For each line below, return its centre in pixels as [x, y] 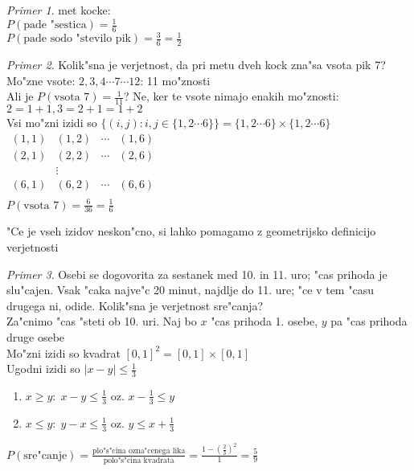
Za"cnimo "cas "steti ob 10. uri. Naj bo [102, 321]
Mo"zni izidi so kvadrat [64, 352]
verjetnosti [33, 246]
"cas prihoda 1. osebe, [264, 321]
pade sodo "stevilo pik [77, 39]
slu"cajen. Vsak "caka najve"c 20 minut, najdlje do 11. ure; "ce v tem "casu [190, 290]
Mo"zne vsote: [41, 80]
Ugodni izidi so [43, 369]
